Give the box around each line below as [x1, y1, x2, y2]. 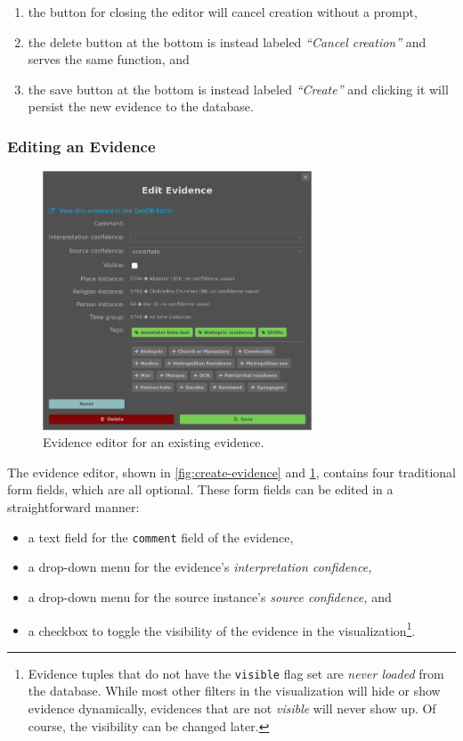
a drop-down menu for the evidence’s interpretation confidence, [28, 558, 372, 576]
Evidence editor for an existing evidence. [43, 433, 264, 452]
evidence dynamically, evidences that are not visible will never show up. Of [28, 699, 436, 718]
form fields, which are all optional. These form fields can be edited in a [7, 480, 394, 499]
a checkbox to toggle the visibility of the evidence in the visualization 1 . [28, 618, 416, 639]
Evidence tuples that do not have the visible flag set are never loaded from [28, 664, 444, 682]
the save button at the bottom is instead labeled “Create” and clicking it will [28, 79, 449, 98]
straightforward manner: [7, 498, 140, 517]
